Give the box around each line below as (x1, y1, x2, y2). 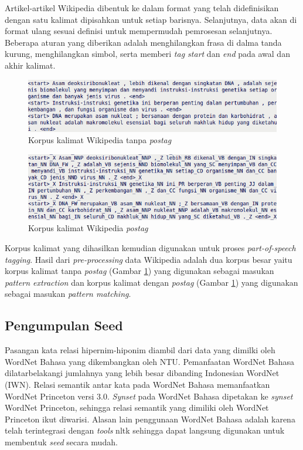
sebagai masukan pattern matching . (5, 287, 131, 300)
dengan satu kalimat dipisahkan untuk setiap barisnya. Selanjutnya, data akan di (5, 13, 297, 25)
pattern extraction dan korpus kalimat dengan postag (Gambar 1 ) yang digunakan (5, 276, 298, 288)
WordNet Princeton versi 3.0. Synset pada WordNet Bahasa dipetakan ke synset (5, 390, 293, 402)
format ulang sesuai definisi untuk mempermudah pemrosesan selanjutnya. (5, 25, 273, 37)
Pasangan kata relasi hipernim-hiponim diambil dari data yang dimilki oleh (5, 344, 275, 356)
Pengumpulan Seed (5, 316, 123, 334)
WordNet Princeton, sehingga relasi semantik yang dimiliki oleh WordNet (5, 401, 269, 414)
